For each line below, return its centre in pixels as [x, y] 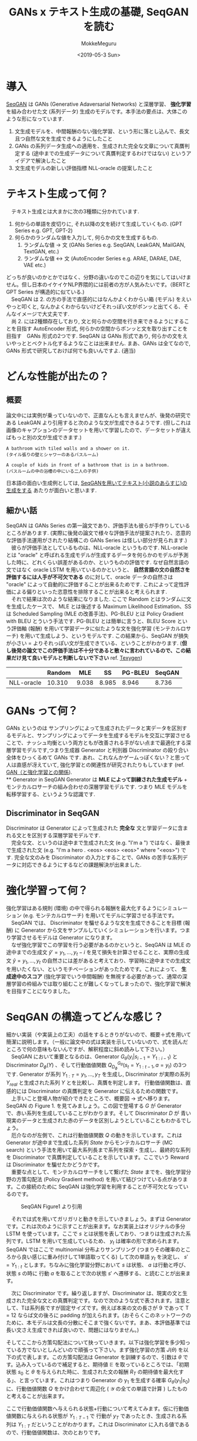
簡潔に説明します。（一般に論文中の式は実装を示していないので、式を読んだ [97, 1042]
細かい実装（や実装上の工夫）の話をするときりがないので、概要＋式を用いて [99, 1034]
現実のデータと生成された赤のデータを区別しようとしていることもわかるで [96, 1120]
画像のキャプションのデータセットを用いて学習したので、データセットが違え [99, 430]
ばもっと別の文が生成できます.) [44, 437]
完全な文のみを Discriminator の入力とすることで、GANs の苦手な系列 [98, 857]
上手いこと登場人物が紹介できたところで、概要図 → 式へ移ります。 [92, 1098]
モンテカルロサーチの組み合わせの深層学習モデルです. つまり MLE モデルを [97, 787]
